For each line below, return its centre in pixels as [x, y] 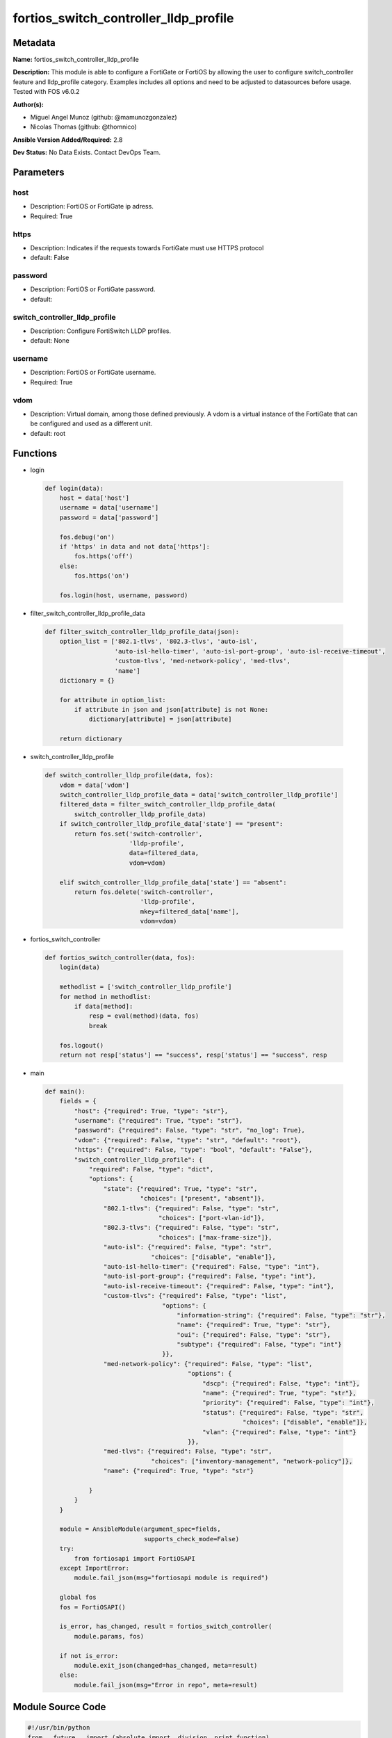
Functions [35, 453]
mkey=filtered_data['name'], [190, 911]
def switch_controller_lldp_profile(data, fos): [129, 775]
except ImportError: [95, 1568]
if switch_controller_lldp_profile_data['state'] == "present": [171, 824]
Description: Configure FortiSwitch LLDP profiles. [101, 331]
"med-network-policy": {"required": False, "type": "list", [208, 1364]
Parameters [39, 172]
